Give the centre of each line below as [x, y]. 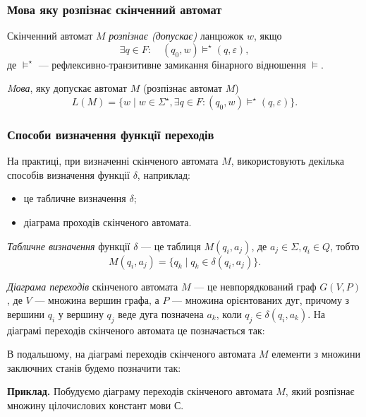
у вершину [81, 313]
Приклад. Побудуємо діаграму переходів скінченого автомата [140, 391]
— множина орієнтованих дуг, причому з [261, 300]
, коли [229, 313]
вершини [26, 313]
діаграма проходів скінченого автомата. [108, 222]
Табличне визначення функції [69, 246]
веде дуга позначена [161, 313]
